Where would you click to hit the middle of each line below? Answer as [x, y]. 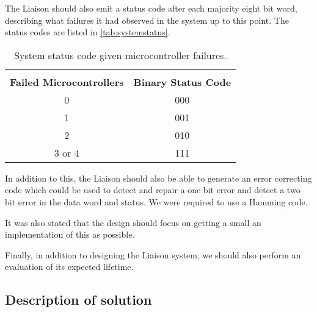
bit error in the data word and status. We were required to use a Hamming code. [156, 201]
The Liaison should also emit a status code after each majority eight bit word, [151, 8]
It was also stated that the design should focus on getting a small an [133, 222]
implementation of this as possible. [70, 234]
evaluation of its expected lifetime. [69, 267]
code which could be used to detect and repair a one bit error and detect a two [153, 190]
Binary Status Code [182, 82]
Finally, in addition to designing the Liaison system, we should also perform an [153, 254]
